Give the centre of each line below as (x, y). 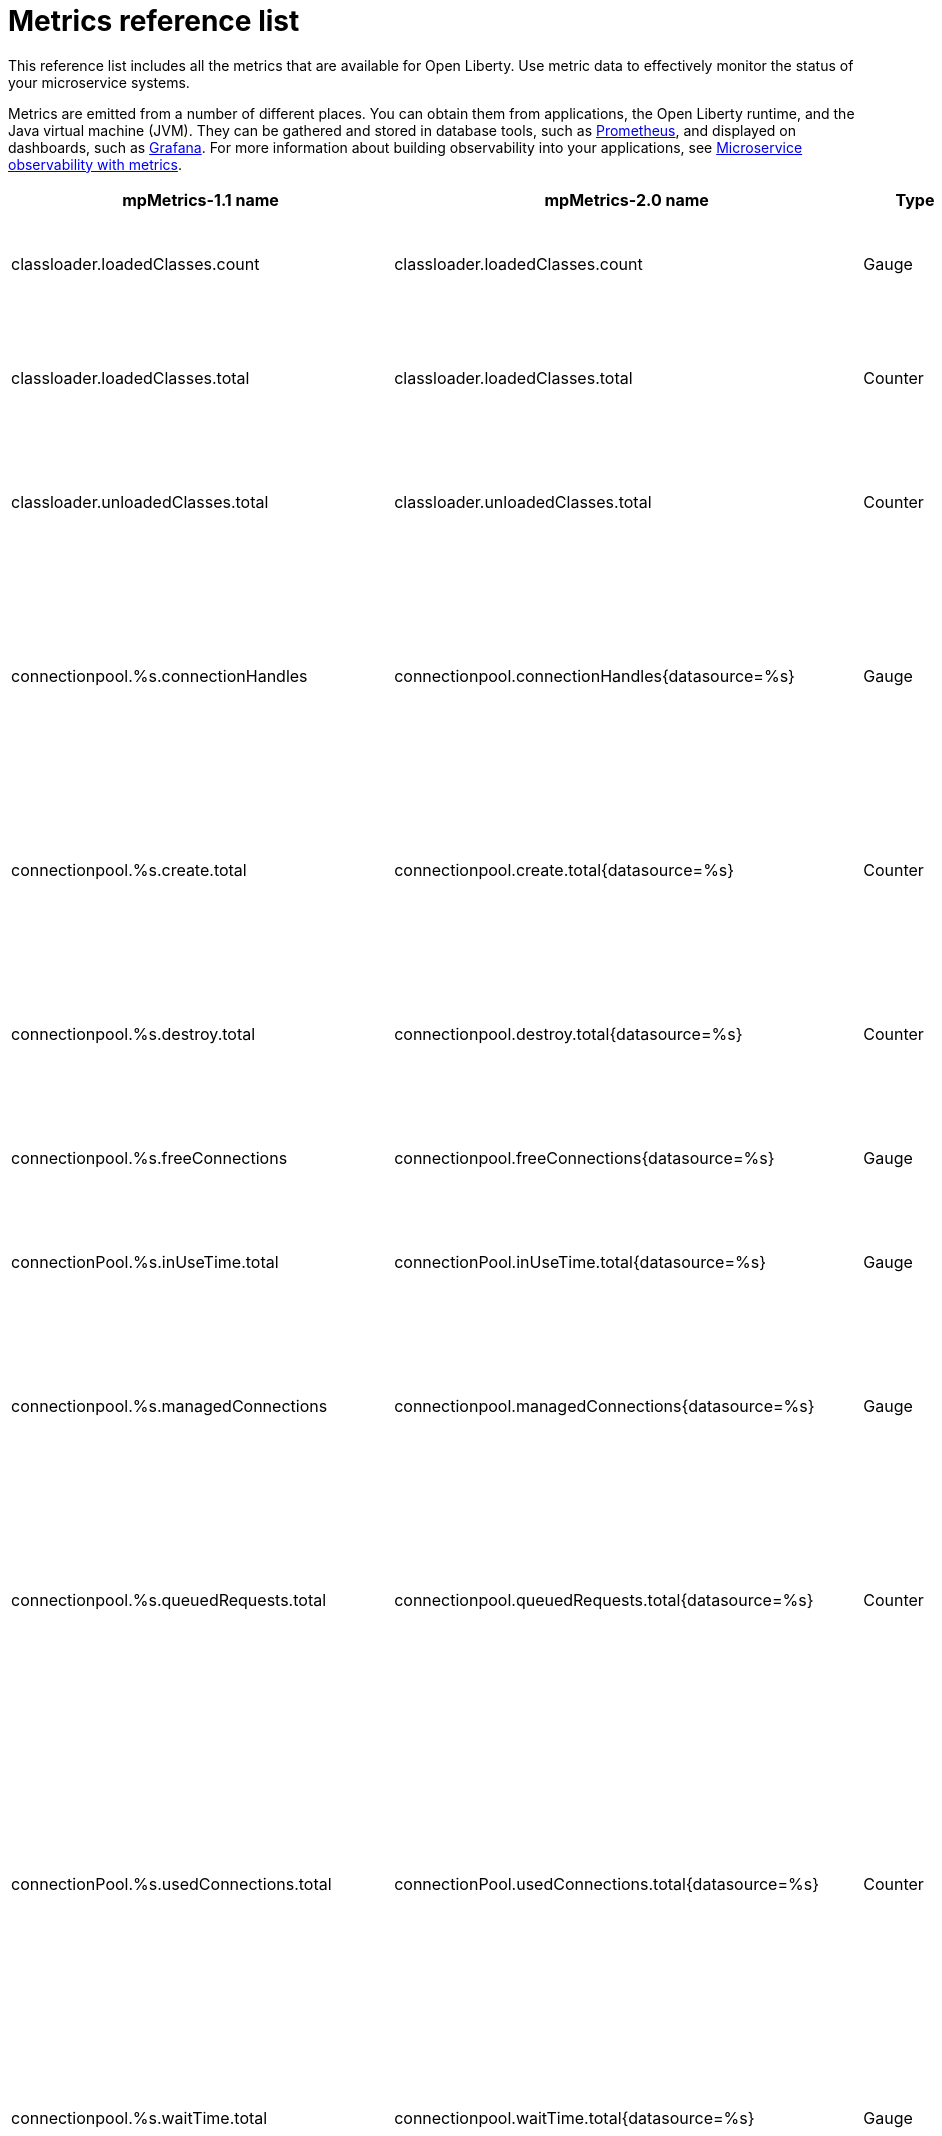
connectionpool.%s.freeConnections (149, 1157)
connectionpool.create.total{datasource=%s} (564, 869)
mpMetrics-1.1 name (200, 199)
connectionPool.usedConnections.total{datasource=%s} (606, 1883)
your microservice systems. (99, 82)
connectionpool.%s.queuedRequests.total (169, 1599)
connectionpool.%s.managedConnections (169, 1405)
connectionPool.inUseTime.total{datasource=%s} (580, 1261)
